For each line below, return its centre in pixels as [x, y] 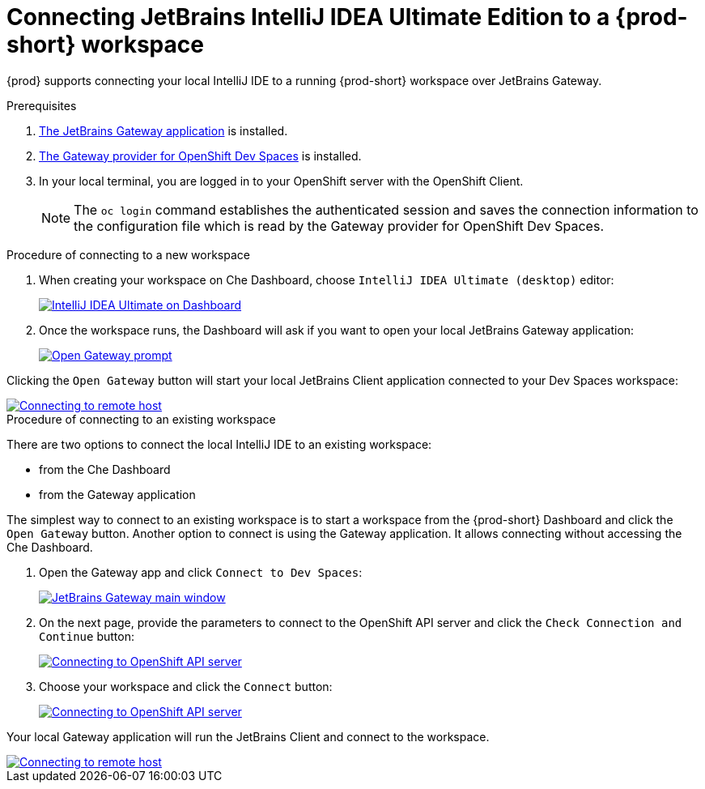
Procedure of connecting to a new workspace [128, 254]
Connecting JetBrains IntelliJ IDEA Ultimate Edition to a [308, 17]
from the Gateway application [117, 494]
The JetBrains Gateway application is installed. [164, 130]
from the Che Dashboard [105, 469]
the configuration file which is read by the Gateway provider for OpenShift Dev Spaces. [339, 226]
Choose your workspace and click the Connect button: [186, 686]
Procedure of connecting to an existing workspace [141, 419]
